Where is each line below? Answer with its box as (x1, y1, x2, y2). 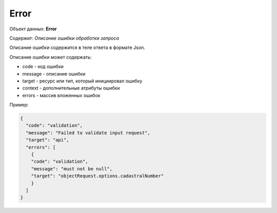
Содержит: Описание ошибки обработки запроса (9, 35, 120, 41)
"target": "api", (26, 137, 69, 143)
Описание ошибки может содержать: (9, 54, 92, 60)
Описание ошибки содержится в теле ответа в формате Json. (9, 44, 146, 51)
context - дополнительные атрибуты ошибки (22, 85, 120, 91)
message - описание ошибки (22, 70, 86, 77)
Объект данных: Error (9, 26, 57, 32)
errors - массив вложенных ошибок (22, 92, 101, 98)
